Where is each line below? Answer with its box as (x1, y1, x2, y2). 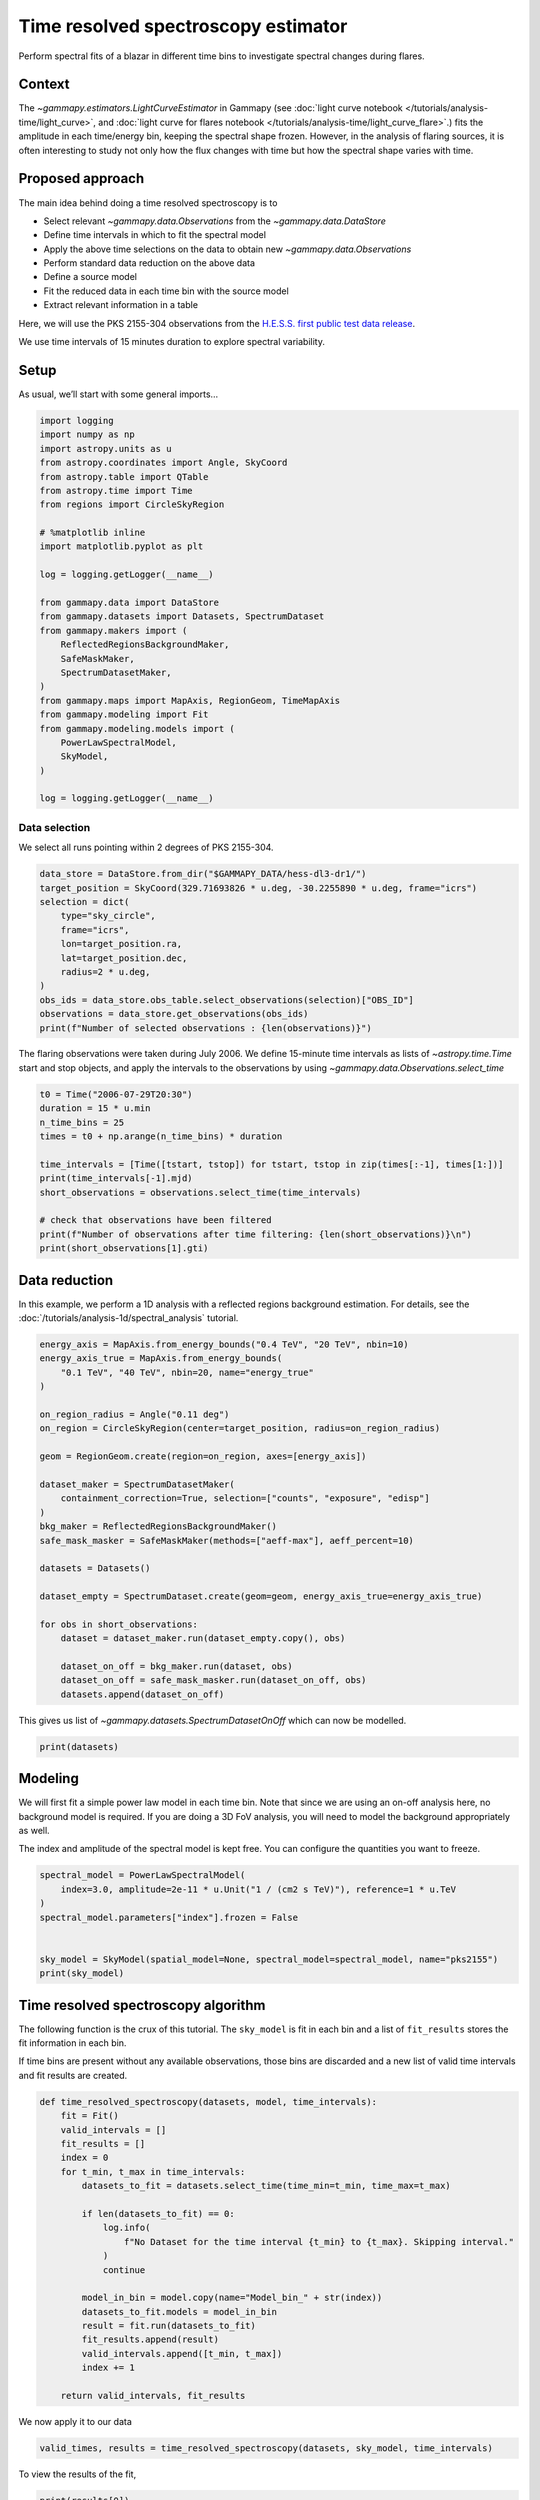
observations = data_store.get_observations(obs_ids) (39, 1008, 309, 1020)
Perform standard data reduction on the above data (43, 257, 255, 269)
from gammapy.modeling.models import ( (39, 723, 235, 734)
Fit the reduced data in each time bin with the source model (43, 285, 289, 297)
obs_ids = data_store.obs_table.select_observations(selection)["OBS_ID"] (39, 994, 415, 1005)
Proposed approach (18, 170, 145, 187)
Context (18, 76, 70, 93)
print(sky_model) (39, 1968, 125, 1979)
